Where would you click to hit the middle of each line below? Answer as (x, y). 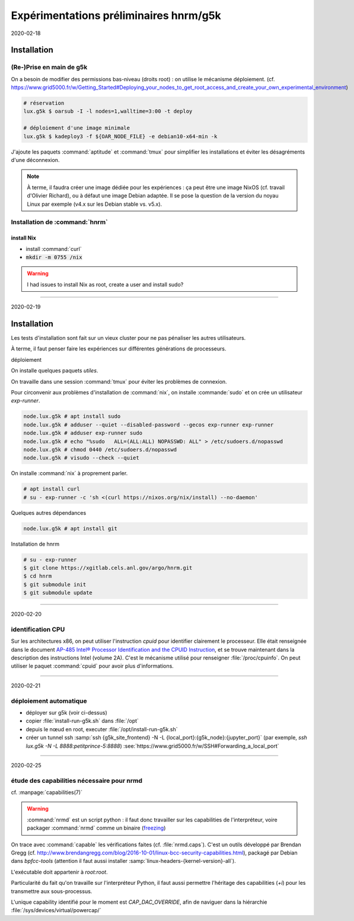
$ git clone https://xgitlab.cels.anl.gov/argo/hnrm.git (108, 568)
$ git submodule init (55, 584)
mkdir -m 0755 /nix (54, 257)
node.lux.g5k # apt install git (71, 528)
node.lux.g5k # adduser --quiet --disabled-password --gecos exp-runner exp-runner (149, 425)
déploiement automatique (49, 701)
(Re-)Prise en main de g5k (49, 67)
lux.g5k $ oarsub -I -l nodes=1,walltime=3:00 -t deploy (108, 111)
